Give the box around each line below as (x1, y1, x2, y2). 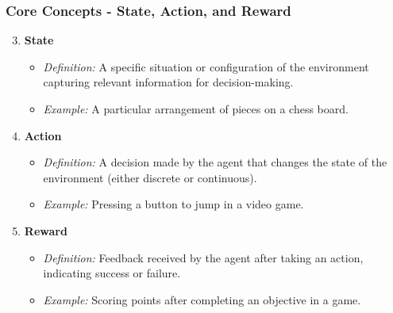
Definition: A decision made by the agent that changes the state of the (43, 154, 387, 170)
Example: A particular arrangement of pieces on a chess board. (43, 101, 349, 116)
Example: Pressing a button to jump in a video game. (43, 196, 304, 212)
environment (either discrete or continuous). (43, 169, 257, 185)
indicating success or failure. (43, 265, 181, 281)
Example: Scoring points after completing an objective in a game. (43, 291, 361, 307)
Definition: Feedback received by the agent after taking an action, (43, 249, 364, 265)
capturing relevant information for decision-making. (43, 74, 294, 90)
